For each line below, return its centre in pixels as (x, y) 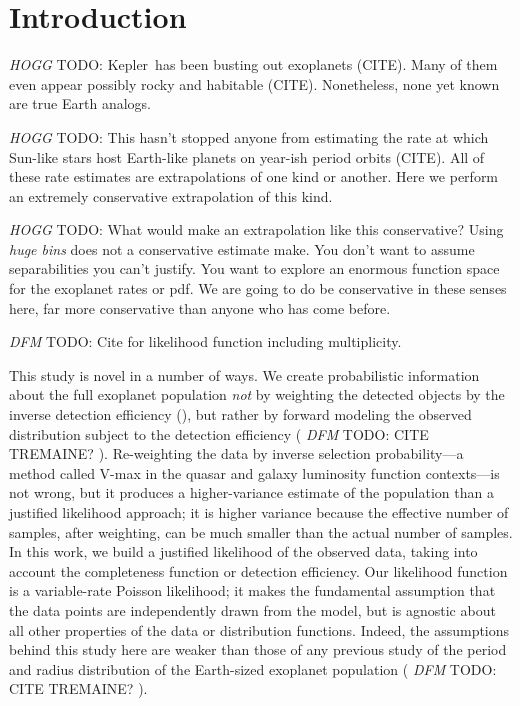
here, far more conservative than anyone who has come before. (200, 307)
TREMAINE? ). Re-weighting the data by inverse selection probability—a (236, 453)
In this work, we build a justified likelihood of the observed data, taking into (243, 551)
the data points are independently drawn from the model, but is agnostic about (252, 609)
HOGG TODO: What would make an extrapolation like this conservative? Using (256, 229)
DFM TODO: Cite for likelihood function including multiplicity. (205, 341)
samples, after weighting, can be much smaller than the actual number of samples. (261, 531)
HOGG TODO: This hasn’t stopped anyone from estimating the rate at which (249, 136)
